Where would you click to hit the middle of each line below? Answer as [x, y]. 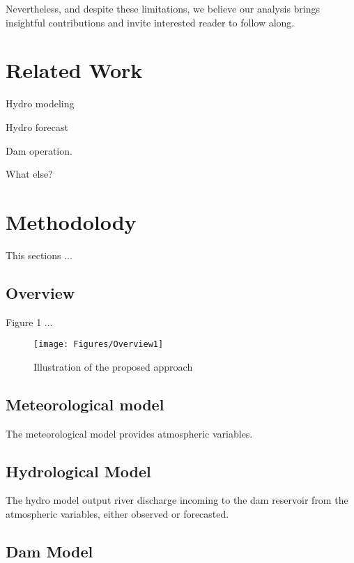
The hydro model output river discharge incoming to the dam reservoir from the [177, 500]
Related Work [74, 70]
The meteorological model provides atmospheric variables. [129, 433]
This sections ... [39, 255]
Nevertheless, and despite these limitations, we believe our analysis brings [163, 8]
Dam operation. [39, 150]
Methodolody [71, 221]
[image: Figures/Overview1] [99, 345]
